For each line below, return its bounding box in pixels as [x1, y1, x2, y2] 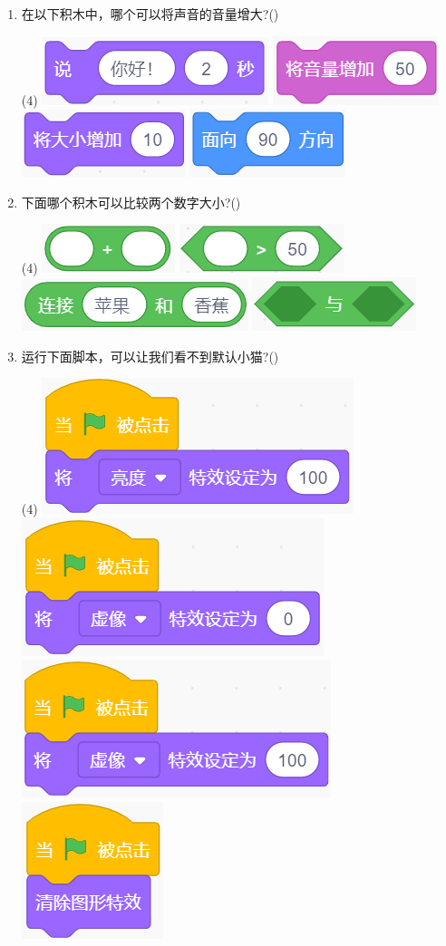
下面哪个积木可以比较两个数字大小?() [21, 192, 241, 211]
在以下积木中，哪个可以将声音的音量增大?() [21, 5, 279, 23]
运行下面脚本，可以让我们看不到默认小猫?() [21, 346, 279, 365]
